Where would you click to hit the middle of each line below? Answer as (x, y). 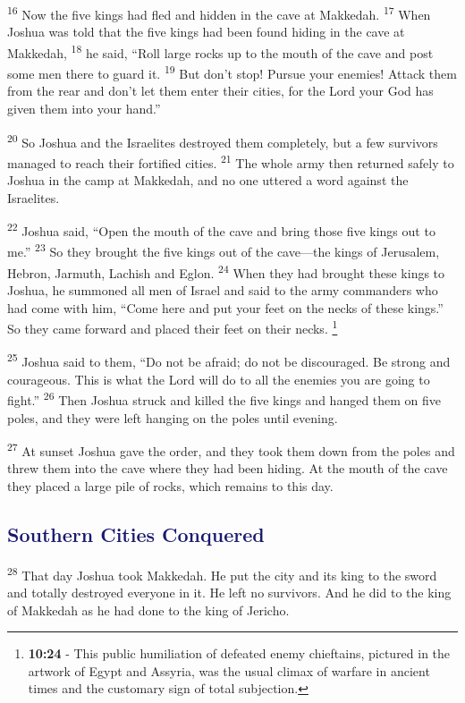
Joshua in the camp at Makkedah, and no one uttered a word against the (208, 180)
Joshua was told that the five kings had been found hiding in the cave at (206, 32)
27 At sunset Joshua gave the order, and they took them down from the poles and (231, 449)
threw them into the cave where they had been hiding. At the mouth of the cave (228, 468)
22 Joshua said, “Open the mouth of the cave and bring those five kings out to (221, 229)
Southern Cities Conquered (136, 534)
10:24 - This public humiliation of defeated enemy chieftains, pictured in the (239, 653)
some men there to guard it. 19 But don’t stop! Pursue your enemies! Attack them (232, 72)
